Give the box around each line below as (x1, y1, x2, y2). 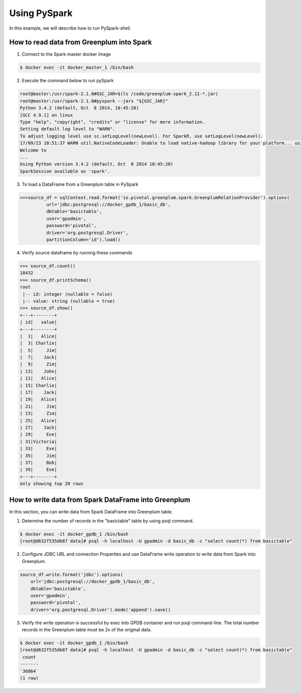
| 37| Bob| (20, 460, 57, 465)
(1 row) (20, 675, 39, 681)
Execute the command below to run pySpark (22, 78, 114, 84)
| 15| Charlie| (20, 382, 57, 388)
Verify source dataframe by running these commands (22, 250, 132, 255)
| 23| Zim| (20, 410, 57, 417)
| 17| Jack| (20, 389, 57, 395)
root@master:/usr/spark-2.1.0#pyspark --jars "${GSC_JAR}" (20, 98, 168, 104)
